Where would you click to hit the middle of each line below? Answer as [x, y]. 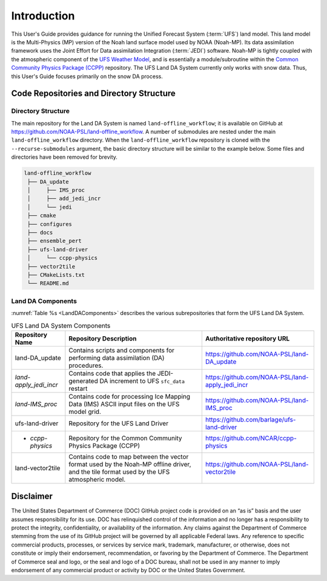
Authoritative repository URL [247, 338]
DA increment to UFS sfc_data [142, 380]
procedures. [86, 365]
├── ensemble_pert [54, 241]
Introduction [43, 16]
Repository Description [103, 338]
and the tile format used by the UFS [119, 471]
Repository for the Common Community [125, 438]
